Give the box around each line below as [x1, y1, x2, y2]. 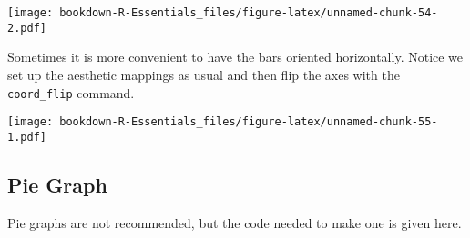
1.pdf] [7, 130, 46, 144]
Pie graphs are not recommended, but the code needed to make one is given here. [7, 213, 462, 232]
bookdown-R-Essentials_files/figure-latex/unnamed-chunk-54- [59, 6, 438, 19]
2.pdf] [7, 21, 46, 35]
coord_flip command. [7, 83, 135, 102]
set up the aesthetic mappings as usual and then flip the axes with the [7, 64, 400, 84]
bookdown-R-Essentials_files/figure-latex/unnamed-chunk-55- [59, 115, 438, 129]
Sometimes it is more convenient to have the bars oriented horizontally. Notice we [7, 47, 464, 66]
